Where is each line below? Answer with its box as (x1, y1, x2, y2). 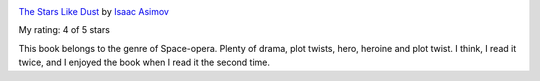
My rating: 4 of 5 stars (18, 24, 110, 36)
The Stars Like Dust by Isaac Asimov (18, 6, 170, 17)
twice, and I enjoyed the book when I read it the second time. (18, 56, 270, 69)
